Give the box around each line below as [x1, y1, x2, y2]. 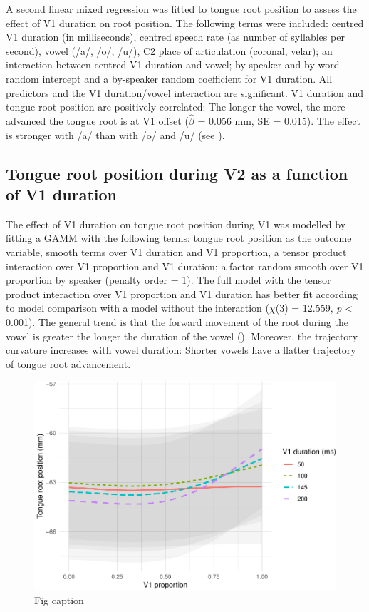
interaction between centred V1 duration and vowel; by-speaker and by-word [6, 57, 340, 72]
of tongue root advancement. [6, 356, 131, 371]
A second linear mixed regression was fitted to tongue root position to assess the [6, 1, 357, 16]
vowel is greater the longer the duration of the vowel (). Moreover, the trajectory [6, 328, 358, 343]
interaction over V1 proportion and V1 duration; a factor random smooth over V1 [6, 258, 364, 273]
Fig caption [34, 593, 84, 608]
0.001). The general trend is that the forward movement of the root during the [6, 314, 348, 329]
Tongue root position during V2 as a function [6, 162, 348, 184]
